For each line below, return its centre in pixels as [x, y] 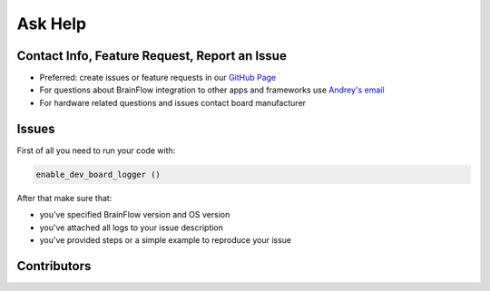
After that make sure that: [64, 198]
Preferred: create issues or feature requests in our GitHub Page [158, 78]
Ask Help [51, 24]
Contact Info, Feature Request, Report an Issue [152, 56]
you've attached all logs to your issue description [132, 228]
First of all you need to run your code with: [96, 150]
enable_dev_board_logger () [98, 174]
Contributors [54, 266]
